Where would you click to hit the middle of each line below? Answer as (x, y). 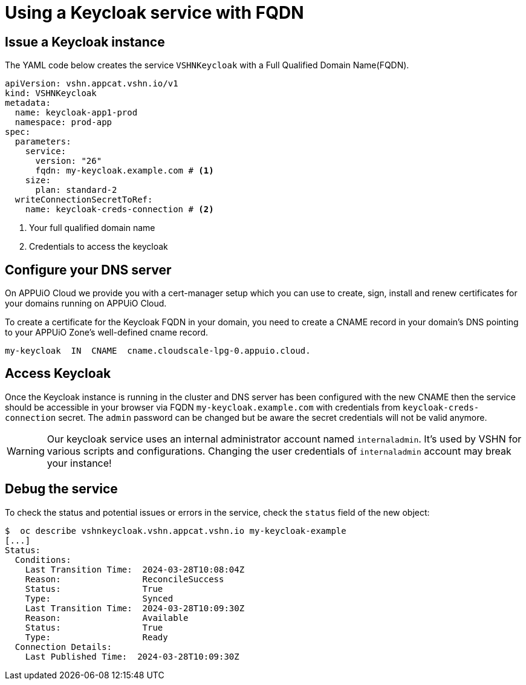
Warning (26, 451)
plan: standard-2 (76, 190)
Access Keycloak (58, 374)
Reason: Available (107, 618)
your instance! (79, 463)
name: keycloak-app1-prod (76, 113)
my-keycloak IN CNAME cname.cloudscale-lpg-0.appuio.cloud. (158, 351)
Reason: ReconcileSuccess (125, 579)
